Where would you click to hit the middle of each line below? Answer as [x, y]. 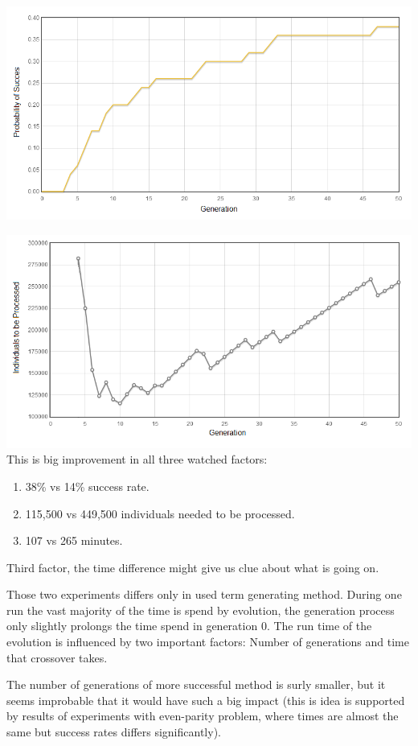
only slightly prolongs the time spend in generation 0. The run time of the [189, 626]
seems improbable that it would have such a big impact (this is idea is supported [206, 700]
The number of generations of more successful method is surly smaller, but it [196, 684]
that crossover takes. [57, 657]
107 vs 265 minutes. [74, 540]
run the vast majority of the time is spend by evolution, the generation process [201, 610]
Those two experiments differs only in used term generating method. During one [204, 594]
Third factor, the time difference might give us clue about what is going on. [193, 567]
